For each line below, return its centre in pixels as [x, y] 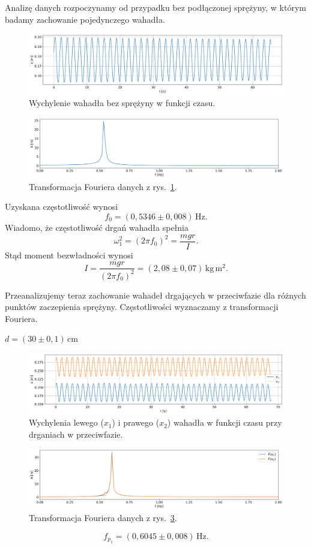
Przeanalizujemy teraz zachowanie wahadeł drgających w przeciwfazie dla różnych [155, 295]
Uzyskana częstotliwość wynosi [62, 207]
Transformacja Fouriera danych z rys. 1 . [103, 186]
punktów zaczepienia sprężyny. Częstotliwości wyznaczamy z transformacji [142, 307]
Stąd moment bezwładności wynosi [69, 255]
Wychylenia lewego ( [66, 422]
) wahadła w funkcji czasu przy [225, 422]
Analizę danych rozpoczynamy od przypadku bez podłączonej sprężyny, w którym [155, 7]
